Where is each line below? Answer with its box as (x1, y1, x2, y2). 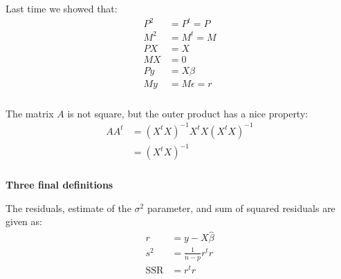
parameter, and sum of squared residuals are (147, 200, 335, 215)
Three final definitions (6, 177, 113, 192)
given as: (6, 214, 42, 229)
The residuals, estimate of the (6, 200, 131, 215)
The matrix (6, 106, 54, 120)
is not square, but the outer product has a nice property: (67, 106, 308, 120)
